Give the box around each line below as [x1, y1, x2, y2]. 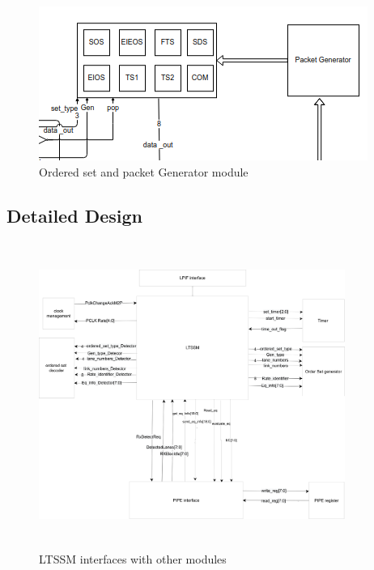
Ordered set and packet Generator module [39, 163, 249, 180]
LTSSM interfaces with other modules [39, 550, 227, 567]
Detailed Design [6, 202, 142, 228]
